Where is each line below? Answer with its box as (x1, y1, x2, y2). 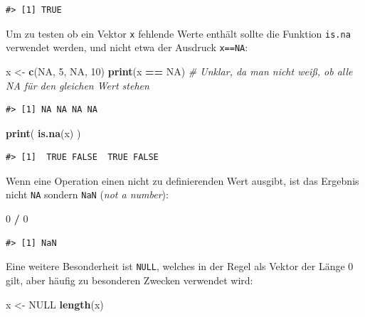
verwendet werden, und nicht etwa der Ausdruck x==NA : (6, 40, 248, 55)
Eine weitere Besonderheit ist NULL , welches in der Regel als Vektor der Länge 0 (6, 259, 354, 274)
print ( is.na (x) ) (6, 125, 81, 140)
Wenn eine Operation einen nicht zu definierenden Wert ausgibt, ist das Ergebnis (6, 173, 359, 188)
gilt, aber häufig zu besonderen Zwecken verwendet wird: (6, 272, 253, 287)
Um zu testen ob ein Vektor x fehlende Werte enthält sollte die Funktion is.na (6, 26, 351, 41)
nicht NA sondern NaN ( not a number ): (6, 187, 169, 202)
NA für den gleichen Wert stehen (6, 77, 149, 92)
